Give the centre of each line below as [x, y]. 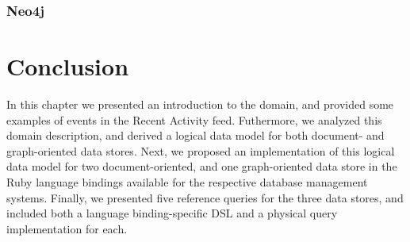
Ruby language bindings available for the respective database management [187, 181]
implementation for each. [67, 228]
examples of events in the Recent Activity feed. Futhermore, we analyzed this [194, 119]
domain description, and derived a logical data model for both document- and [195, 135]
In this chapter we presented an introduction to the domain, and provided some [200, 104]
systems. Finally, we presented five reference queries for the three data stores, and [205, 197]
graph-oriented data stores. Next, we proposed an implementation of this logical [201, 150]
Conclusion [68, 66]
